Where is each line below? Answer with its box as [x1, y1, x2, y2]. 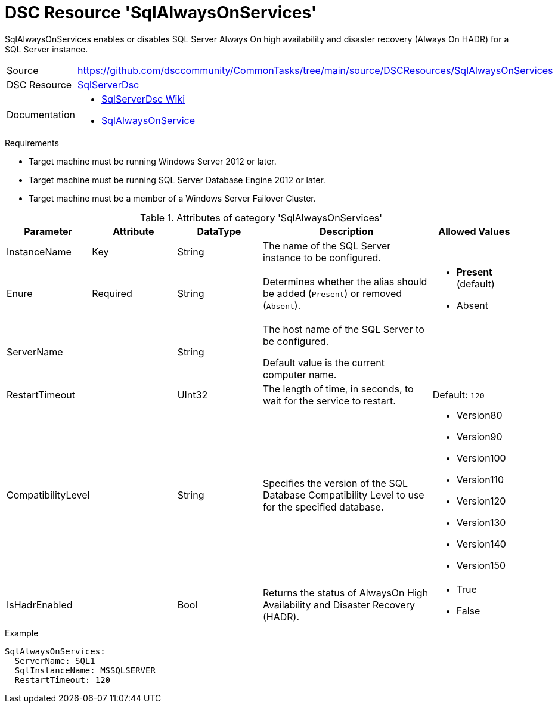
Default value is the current [262, 356, 385, 369]
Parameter [24, 225, 73, 237]
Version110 [456, 473, 504, 486]
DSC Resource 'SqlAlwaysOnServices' [5, 2, 317, 23]
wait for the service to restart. [262, 394, 396, 407]
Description [320, 225, 374, 237]
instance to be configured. [262, 251, 382, 264]
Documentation [7, 108, 75, 120]
